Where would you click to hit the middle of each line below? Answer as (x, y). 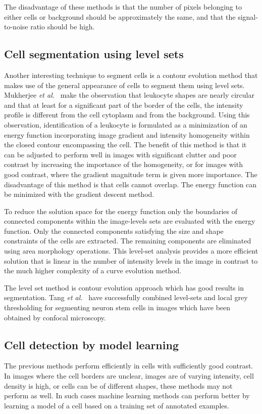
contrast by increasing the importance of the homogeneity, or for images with (123, 164)
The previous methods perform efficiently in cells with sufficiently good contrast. (129, 366)
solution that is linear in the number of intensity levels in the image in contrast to (131, 260)
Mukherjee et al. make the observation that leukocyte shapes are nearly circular (129, 95)
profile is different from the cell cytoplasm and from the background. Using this (127, 115)
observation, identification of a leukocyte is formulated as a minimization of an (126, 124)
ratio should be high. (63, 27)
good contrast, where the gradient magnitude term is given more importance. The (131, 174)
